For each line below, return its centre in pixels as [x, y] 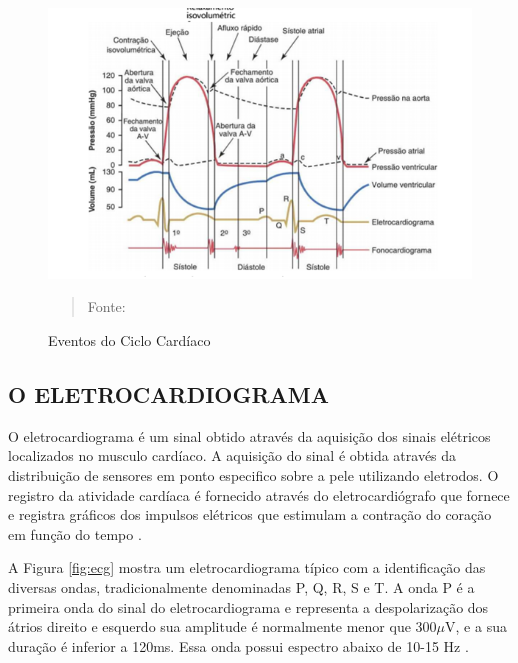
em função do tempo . [75, 533]
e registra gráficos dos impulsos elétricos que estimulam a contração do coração [250, 514]
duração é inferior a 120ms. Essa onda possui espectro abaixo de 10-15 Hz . [238, 645]
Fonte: [106, 306]
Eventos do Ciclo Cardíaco [129, 340]
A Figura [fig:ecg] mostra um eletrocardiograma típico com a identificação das [247, 567]
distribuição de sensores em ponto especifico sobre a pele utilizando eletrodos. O [253, 475]
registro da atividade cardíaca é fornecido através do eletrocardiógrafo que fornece [259, 494]
